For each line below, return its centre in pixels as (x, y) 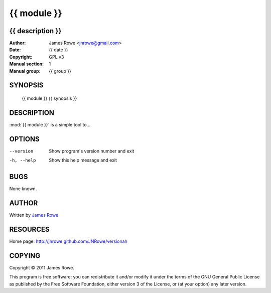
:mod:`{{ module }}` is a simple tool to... (50, 124)
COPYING (25, 256)
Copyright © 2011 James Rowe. (42, 267)
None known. (23, 189)
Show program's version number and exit (92, 151)
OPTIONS (24, 139)
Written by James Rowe (34, 215)
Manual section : (27, 64)
